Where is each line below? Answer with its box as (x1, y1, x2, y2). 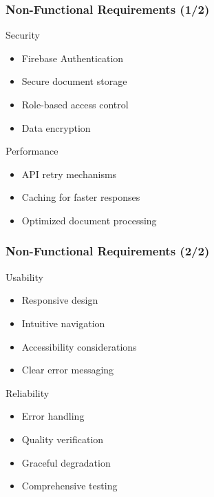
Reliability (6, 385, 50, 400)
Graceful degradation (21, 455, 111, 469)
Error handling (21, 409, 85, 423)
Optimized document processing (21, 213, 157, 227)
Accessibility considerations (21, 339, 137, 353)
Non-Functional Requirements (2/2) (6, 242, 210, 260)
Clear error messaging (21, 362, 114, 377)
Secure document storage (21, 74, 127, 88)
